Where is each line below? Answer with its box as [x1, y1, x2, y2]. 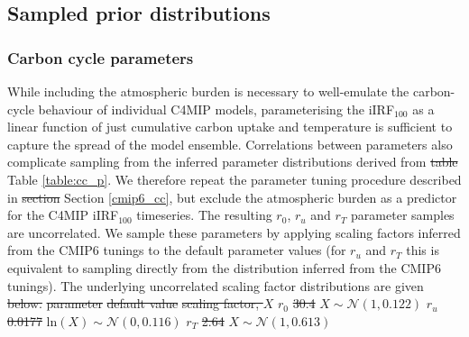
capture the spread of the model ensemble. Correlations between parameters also [7, 134, 453, 153]
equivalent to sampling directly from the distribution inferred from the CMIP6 [7, 258, 441, 277]
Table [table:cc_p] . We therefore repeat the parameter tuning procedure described [7, 169, 462, 188]
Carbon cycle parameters [7, 46, 194, 68]
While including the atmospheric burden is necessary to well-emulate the [7, 82, 409, 100]
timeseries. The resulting [136, 205, 272, 224]
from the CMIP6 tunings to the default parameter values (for [7, 241, 346, 260]
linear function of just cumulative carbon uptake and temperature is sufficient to [7, 117, 453, 136]
